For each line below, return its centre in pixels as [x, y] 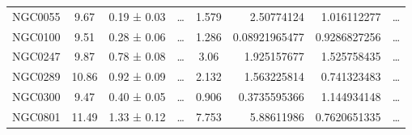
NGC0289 [36, 76]
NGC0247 [36, 56]
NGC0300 [36, 97]
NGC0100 [36, 36]
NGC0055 [36, 16]
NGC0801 [36, 116]
